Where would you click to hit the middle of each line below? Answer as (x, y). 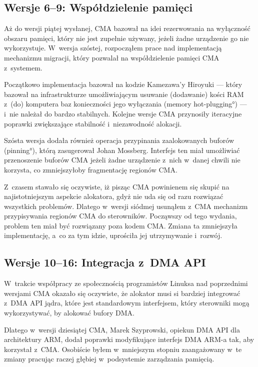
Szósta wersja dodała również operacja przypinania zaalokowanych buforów (119, 140)
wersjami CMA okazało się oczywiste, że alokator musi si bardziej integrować (122, 293)
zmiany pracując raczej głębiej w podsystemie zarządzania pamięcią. (109, 359)
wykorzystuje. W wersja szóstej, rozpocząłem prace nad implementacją (113, 48)
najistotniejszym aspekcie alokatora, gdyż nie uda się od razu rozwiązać (114, 196)
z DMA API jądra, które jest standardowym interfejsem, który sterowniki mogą (127, 303)
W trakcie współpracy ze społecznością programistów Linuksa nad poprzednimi (126, 283)
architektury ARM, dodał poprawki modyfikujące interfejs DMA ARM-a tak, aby (129, 339)
